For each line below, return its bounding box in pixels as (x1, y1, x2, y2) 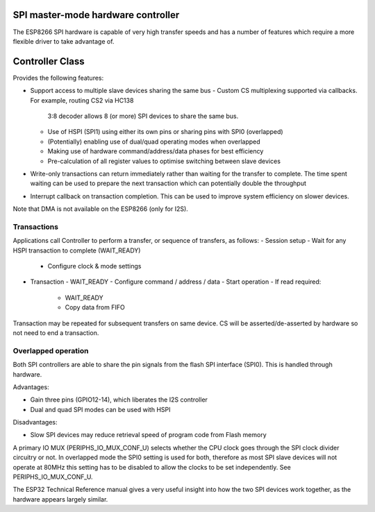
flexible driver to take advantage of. (12, 37, 115, 45)
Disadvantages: (12, 418, 58, 427)
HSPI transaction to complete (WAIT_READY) (12, 246, 141, 255)
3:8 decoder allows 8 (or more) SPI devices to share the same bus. (47, 112, 239, 120)
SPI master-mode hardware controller (12, 9, 180, 21)
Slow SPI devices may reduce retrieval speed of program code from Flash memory (30, 431, 267, 439)
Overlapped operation (12, 345, 89, 355)
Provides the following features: (12, 74, 104, 82)
